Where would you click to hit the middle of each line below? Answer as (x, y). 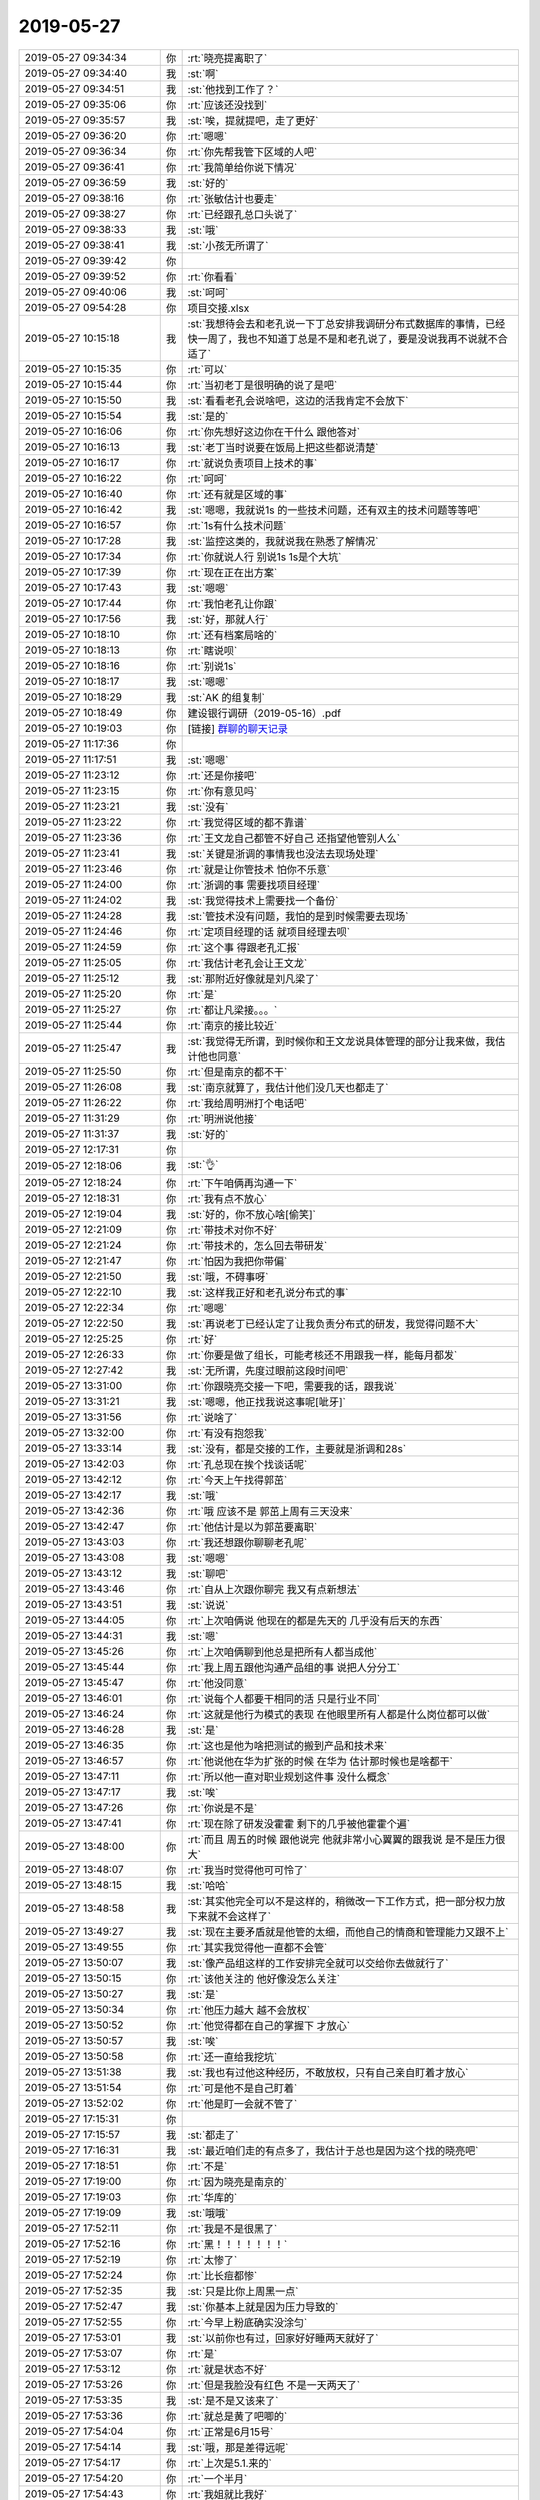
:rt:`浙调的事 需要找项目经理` (253, 885)
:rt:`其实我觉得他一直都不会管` (257, 1947)
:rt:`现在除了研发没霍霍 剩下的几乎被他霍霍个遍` (298, 1823)
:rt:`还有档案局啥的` (232, 635)
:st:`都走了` (213, 2135)
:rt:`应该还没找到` (227, 105)
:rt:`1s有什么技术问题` (237, 525)
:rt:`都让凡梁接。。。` (232, 1010)
